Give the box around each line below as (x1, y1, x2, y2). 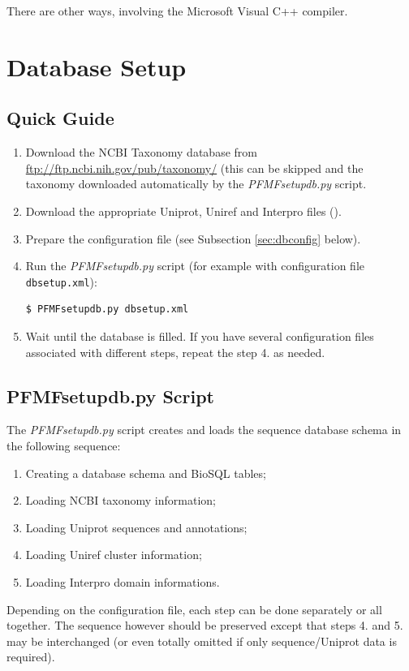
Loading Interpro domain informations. (25, 573, 220, 590)
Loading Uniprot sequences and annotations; (25, 518, 248, 536)
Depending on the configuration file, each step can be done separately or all (6, 600, 382, 617)
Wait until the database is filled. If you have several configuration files (25, 327, 374, 344)
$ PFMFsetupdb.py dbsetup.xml (25, 303, 189, 316)
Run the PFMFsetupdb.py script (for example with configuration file (25, 257, 365, 274)
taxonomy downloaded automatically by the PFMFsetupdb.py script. (25, 175, 367, 192)
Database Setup (6, 49, 187, 83)
